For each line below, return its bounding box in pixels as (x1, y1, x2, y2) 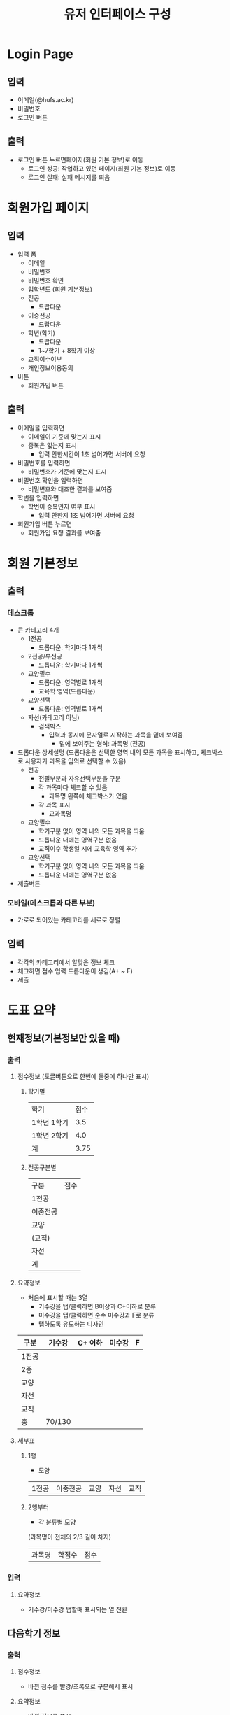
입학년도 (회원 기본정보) (27, 285, 93, 293)
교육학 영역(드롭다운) (38, 686, 96, 695)
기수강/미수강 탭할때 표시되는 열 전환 (27, 1605, 128, 1614)
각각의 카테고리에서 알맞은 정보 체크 (17, 958, 115, 966)
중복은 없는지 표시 (27, 441, 77, 449)
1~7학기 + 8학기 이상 (38, 346, 96, 354)
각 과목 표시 (38, 800, 71, 809)
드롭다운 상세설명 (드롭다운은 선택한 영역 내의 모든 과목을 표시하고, (17, 748, 199, 756)
